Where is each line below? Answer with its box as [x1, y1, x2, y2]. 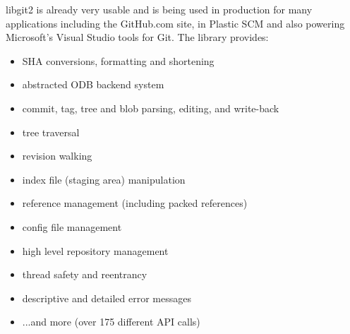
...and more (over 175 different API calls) [22, 314, 200, 329]
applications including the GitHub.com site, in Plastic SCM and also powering [6, 16, 345, 30]
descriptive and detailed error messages [22, 290, 192, 305]
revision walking [22, 148, 92, 163]
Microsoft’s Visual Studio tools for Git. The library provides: [6, 30, 269, 44]
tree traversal [22, 124, 80, 139]
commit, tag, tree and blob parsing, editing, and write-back [22, 100, 279, 115]
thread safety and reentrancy [22, 267, 147, 282]
